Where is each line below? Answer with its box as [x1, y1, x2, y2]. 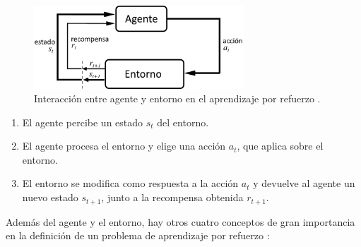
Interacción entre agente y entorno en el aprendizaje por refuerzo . [34, 91, 321, 106]
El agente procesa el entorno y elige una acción [22, 138, 226, 153]
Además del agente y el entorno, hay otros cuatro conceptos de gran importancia [6, 214, 355, 229]
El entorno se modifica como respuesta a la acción [22, 176, 239, 191]
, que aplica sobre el [237, 138, 324, 153]
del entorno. [157, 114, 209, 129]
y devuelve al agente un [253, 176, 355, 191]
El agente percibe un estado [22, 114, 143, 129]
